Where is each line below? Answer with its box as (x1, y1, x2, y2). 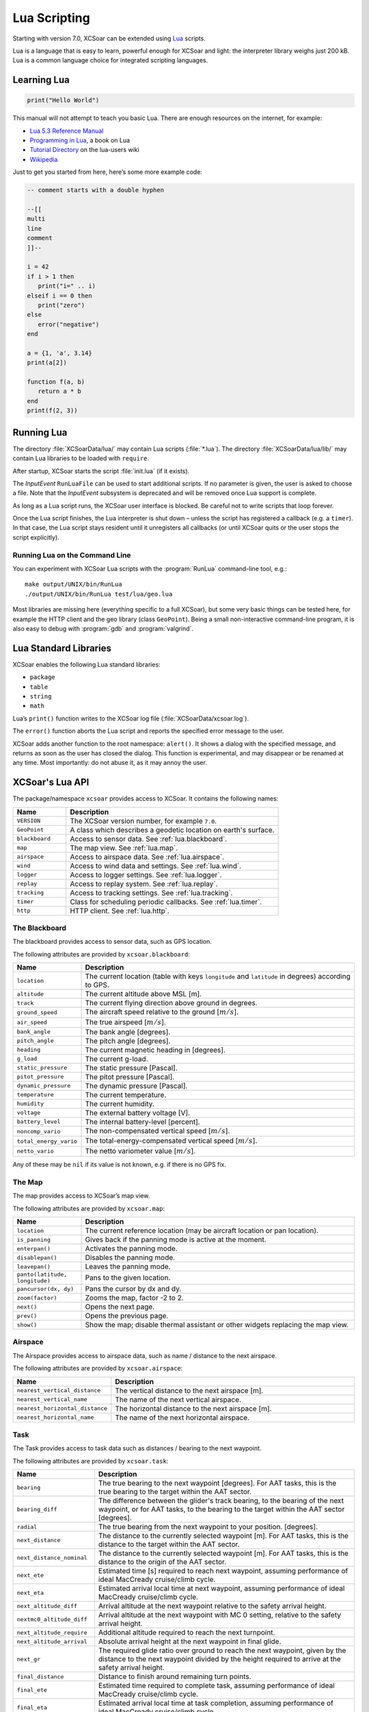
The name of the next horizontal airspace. (115, 1413, 249, 1422)
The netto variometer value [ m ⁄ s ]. (85, 1146, 196, 1155)
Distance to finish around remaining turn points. (98, 1672, 252, 1681)
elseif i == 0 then (27, 292, 92, 299)
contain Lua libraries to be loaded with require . (12, 454, 150, 462)
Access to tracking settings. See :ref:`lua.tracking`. (69, 888, 233, 897)
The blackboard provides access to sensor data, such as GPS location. (12, 937, 212, 946)
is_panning (16, 1236, 51, 1243)
